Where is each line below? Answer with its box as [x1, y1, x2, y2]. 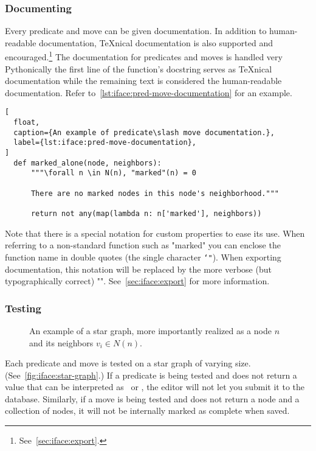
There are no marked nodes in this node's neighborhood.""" [30, 189, 280, 198]
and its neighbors [29, 336, 94, 349]
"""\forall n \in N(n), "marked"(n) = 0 [30, 169, 196, 178]
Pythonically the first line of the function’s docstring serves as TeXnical [5, 62, 272, 75]
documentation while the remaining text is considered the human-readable [5, 74, 282, 87]
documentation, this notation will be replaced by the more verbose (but [5, 262, 272, 275]
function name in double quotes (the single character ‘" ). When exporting [5, 250, 281, 263]
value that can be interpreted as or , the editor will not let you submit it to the [5, 380, 305, 393]
